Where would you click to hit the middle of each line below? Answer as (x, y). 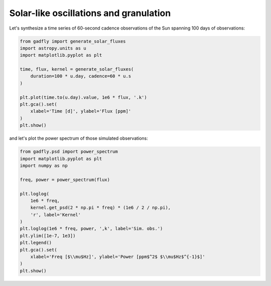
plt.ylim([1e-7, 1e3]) (48, 236)
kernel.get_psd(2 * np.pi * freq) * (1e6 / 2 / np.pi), (101, 208)
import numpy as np (44, 166)
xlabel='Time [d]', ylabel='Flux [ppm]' (81, 111)
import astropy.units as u (53, 48)
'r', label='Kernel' (56, 215)
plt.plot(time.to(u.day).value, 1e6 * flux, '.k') (84, 97)
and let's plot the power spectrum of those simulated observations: (79, 138)
